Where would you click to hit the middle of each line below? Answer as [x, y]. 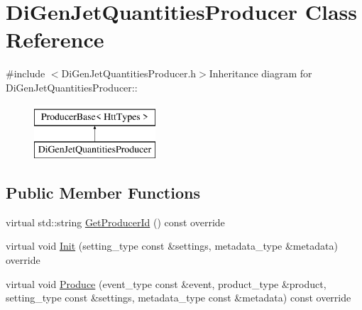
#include [26, 73]
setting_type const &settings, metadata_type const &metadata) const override [179, 298]
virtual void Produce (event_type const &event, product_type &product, [166, 283]
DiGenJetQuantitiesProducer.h [129, 73]
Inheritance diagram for [260, 73]
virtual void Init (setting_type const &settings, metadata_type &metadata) [172, 246]
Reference [55, 39]
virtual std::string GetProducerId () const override [115, 222]
